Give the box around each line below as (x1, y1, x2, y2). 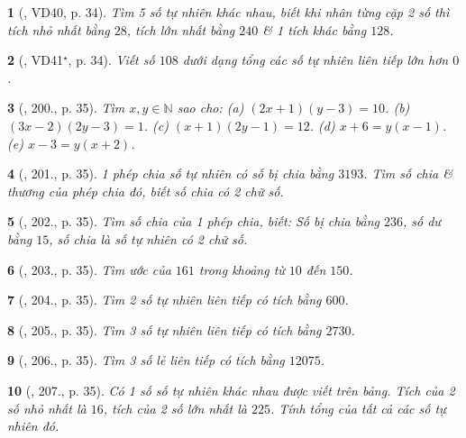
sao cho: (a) (177, 98, 244, 117)
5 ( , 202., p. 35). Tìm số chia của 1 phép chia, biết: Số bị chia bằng (7, 212, 379, 231)
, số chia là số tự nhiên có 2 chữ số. (49, 229, 248, 248)
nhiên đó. (7, 416, 59, 435)
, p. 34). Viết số (68, 50, 155, 69)
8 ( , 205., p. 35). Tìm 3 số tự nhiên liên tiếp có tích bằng (7, 320, 322, 339)
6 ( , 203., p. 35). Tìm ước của (7, 260, 171, 278)
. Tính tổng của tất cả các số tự (270, 398, 446, 417)
